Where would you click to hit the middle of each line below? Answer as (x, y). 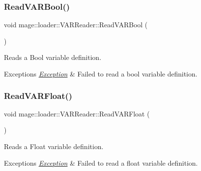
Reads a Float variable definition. (54, 146)
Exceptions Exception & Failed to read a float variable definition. (101, 162)
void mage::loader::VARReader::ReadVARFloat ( (77, 113)
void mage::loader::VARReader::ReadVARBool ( (76, 25)
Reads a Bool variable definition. (53, 57)
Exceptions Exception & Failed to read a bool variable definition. (101, 74)
